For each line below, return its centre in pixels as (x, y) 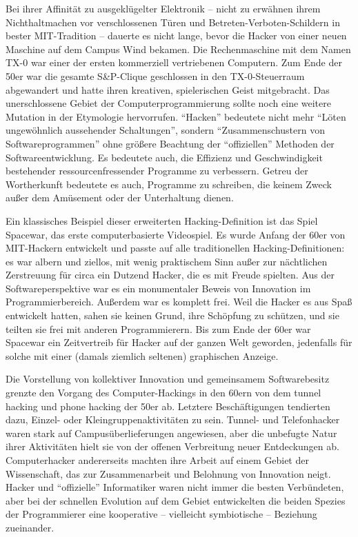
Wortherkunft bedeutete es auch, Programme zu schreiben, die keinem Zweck (169, 184)
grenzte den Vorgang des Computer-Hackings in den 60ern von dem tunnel (163, 393)
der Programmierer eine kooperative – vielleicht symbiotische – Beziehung (161, 514)
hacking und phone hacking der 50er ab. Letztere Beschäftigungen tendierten (168, 406)
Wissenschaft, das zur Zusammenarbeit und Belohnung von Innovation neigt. (168, 473)
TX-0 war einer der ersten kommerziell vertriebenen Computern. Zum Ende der (174, 62)
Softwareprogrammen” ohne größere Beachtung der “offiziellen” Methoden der (170, 143)
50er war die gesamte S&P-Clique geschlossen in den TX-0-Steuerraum (155, 75)
